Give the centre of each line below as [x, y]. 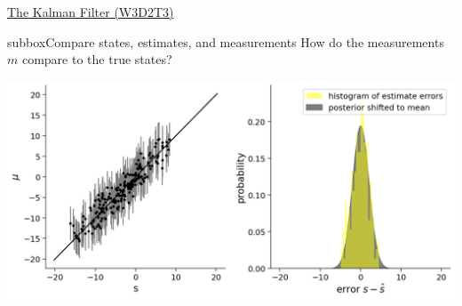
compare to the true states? [97, 59]
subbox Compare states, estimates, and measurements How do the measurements [226, 41]
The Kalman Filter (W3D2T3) [91, 12]
